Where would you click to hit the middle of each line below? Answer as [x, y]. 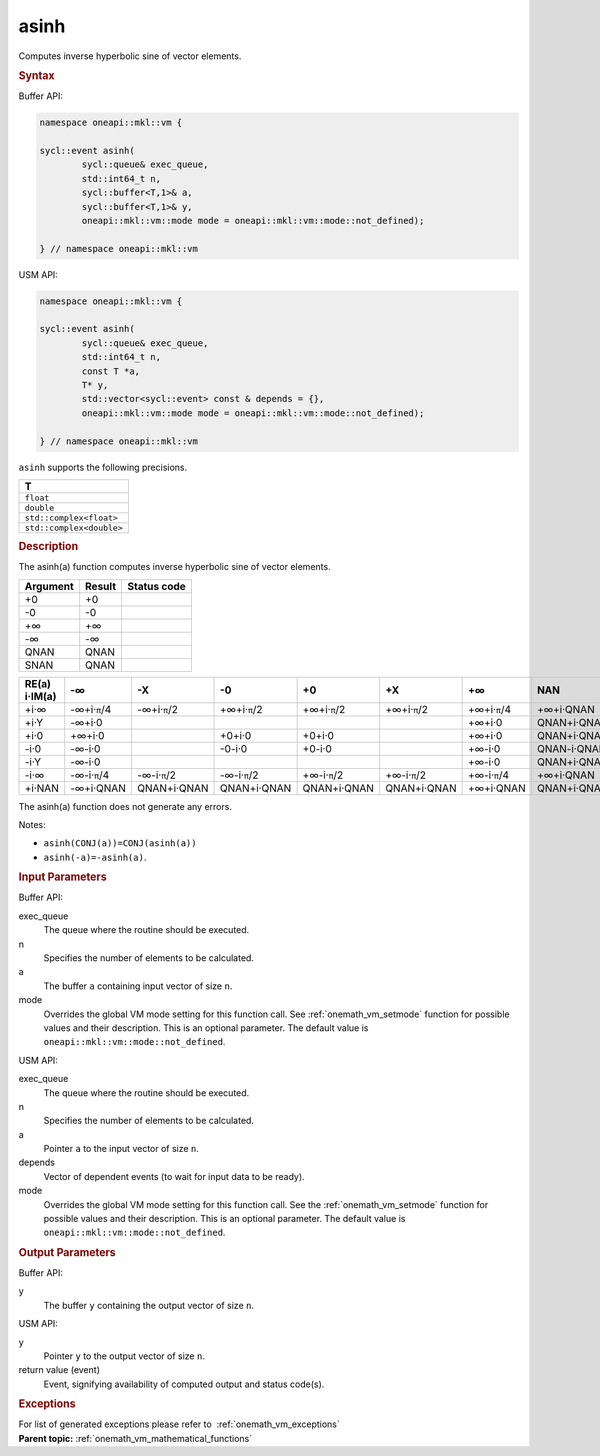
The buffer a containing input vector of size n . [138, 986]
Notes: [32, 824]
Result [101, 586]
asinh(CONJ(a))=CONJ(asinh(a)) [120, 843]
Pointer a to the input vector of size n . [121, 1149]
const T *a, [110, 371]
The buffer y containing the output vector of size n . [149, 1305]
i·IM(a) [40, 696]
